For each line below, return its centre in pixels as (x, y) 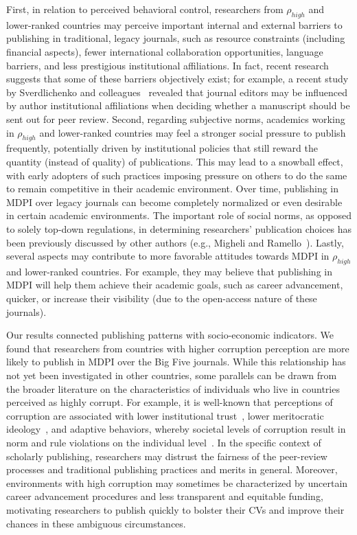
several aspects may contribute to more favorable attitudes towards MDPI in (168, 256)
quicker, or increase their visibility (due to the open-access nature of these (162, 298)
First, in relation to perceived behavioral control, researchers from (145, 9)
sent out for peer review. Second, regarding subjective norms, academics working (176, 118)
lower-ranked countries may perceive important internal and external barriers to (174, 24)
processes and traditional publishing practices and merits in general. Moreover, (172, 469)
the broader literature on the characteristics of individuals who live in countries (173, 388)
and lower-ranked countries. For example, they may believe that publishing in (169, 271)
